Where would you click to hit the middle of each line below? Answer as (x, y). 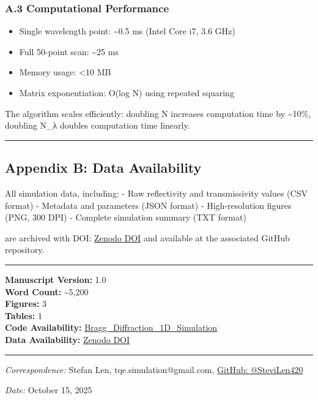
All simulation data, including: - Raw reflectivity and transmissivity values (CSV (156, 193)
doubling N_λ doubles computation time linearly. (98, 125)
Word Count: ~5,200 (47, 291)
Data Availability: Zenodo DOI (68, 339)
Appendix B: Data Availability (103, 168)
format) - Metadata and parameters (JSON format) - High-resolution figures (148, 205)
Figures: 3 (26, 304)
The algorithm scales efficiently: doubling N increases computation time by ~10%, (158, 113)
